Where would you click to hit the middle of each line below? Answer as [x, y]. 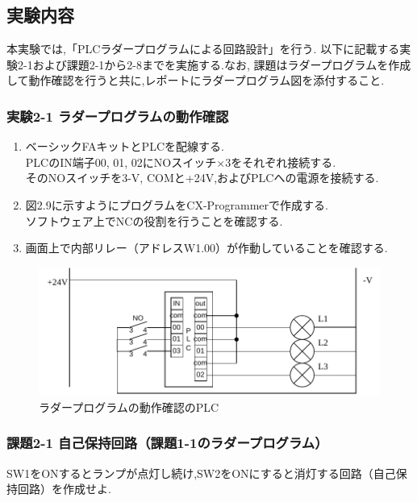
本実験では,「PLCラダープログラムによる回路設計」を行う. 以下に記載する [203, 49]
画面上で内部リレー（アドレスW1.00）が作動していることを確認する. [206, 248]
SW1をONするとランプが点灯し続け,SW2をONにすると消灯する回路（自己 [201, 473]
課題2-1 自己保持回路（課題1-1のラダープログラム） [167, 443]
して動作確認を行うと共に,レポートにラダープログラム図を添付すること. [196, 80]
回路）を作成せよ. [64, 489]
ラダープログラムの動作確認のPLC [129, 407]
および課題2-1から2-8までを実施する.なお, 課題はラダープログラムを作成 [222, 64]
